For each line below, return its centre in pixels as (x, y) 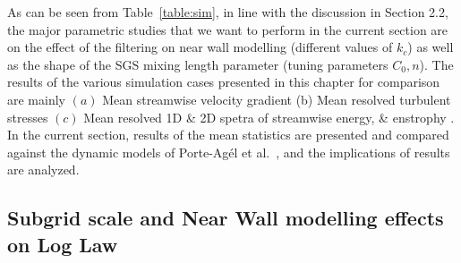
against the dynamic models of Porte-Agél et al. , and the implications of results (229, 152)
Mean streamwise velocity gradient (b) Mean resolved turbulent (277, 99)
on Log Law (63, 244)
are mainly (36, 99)
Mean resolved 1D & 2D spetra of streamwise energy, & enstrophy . (269, 117)
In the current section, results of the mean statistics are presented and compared (228, 135)
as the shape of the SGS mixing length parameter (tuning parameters (198, 64)
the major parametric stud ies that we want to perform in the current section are (228, 29)
